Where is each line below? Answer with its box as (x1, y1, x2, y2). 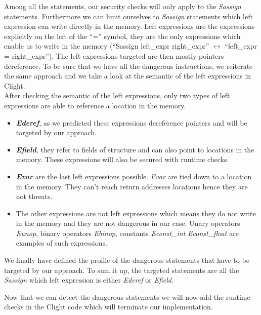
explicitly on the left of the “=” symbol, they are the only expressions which (4, 30, 241, 41)
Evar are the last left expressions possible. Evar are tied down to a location (16, 171, 252, 181)
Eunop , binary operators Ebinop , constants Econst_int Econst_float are (16, 227, 239, 238)
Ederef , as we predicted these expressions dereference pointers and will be (16, 117, 247, 128)
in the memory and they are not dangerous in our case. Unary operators (16, 218, 240, 228)
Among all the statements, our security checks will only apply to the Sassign (4, 1, 241, 11)
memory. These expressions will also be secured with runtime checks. (16, 154, 229, 165)
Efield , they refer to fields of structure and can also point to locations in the (16, 144, 254, 154)
